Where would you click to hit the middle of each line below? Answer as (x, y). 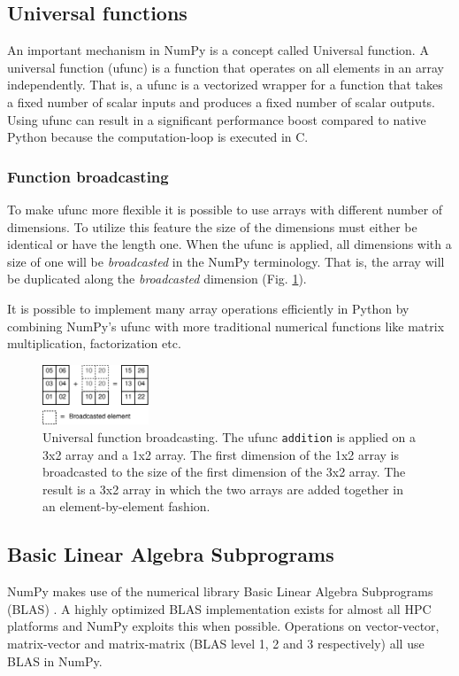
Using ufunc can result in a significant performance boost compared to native (217, 119)
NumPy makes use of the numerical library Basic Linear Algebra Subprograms (220, 591)
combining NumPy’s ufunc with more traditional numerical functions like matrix (226, 326)
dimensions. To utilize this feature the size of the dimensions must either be (212, 226)
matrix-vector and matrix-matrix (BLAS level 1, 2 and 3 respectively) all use (216, 643)
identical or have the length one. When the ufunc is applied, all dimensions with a (229, 244)
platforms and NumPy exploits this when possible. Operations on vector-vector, (223, 626)
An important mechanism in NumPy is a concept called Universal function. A (218, 50)
